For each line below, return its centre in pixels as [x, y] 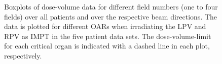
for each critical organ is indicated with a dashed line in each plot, [107, 46]
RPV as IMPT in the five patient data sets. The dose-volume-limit [108, 36]
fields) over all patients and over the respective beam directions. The [111, 16]
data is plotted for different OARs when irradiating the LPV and [105, 26]
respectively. [23, 55]
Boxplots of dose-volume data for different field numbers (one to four [111, 6]
